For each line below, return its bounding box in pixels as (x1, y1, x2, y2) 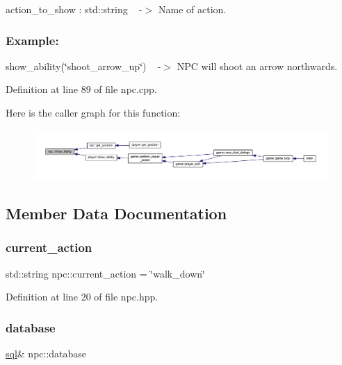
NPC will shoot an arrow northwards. (177, 58, 338, 73)
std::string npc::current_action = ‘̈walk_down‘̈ (6, 266, 205, 280)
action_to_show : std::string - (6, 2, 142, 16)
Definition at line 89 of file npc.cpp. (6, 82, 157, 96)
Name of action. (158, 2, 227, 16)
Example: (6, 31, 59, 49)
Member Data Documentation (6, 203, 227, 224)
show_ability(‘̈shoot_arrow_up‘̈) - (6, 58, 161, 73)
